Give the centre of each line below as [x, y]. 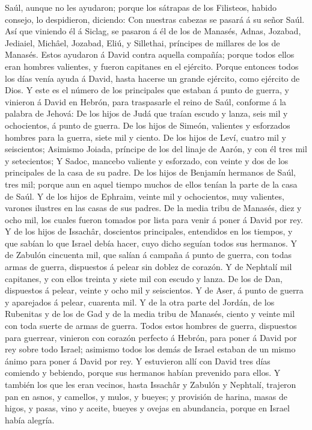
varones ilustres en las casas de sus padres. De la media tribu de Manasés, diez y [153, 208]
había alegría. [30, 419]
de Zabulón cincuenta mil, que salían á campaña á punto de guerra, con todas [148, 255]
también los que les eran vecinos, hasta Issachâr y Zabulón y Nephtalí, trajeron [151, 384]
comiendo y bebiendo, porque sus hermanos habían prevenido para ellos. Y [143, 373]
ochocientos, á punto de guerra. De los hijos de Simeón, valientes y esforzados [148, 125]
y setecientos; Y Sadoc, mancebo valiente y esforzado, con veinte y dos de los [147, 160]
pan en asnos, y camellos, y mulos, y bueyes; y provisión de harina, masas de [146, 396]
